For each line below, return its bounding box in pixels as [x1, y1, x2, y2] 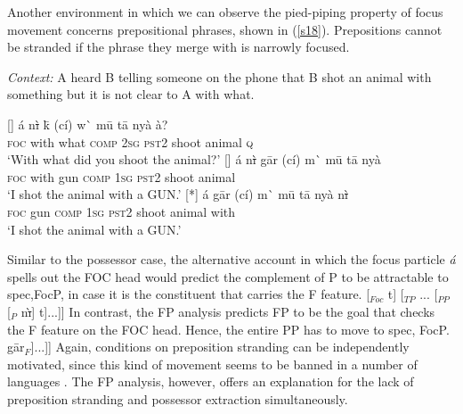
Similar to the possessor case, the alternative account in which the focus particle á [7, 250, 456, 269]
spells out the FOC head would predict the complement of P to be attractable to [7, 267, 449, 286]
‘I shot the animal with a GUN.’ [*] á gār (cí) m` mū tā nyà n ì [7, 185, 348, 203]
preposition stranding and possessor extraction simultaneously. [7, 389, 348, 408]
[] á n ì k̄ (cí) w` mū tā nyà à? [7, 114, 168, 133]
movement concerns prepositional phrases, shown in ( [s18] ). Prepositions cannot [7, 20, 443, 38]
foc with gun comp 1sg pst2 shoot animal [7, 167, 236, 186]
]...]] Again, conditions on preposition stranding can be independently [30, 337, 410, 356]
